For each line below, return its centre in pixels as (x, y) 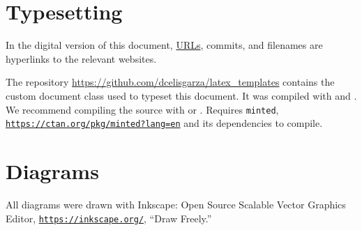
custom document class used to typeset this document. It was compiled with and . (181, 95)
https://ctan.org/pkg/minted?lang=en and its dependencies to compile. (164, 123)
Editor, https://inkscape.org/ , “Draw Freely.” (109, 218)
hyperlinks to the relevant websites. (81, 58)
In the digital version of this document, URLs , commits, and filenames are (164, 45)
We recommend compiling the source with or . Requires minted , (142, 109)
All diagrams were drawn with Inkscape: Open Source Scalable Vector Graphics (176, 204)
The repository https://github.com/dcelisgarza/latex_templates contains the (170, 82)
